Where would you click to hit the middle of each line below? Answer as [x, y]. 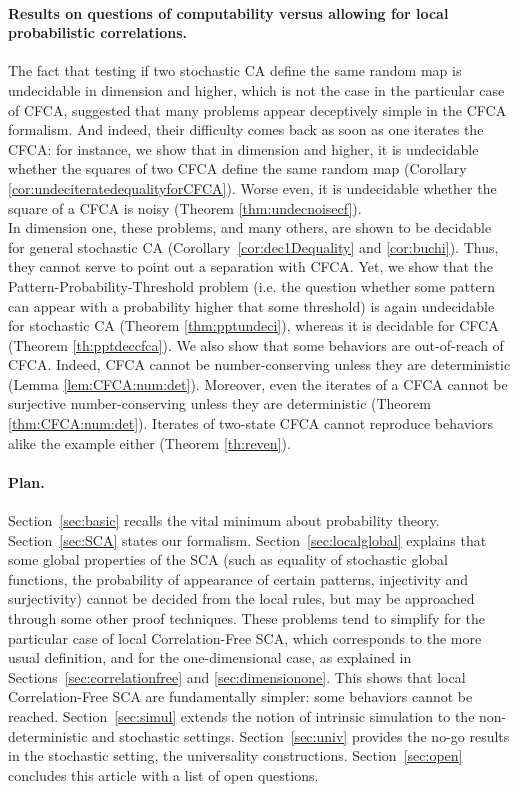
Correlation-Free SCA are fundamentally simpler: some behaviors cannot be [240, 696]
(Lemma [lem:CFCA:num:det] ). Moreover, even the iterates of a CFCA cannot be [258, 383]
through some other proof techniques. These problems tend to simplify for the [246, 618]
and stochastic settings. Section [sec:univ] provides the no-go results [301, 735]
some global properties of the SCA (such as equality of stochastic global [228, 559]
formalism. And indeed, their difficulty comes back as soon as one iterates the [246, 129]
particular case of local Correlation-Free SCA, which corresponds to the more [245, 637]
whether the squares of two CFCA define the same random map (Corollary [237, 168]
